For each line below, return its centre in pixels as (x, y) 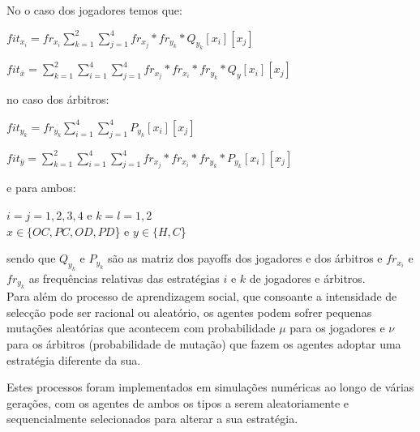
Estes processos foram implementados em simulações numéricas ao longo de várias (210, 387)
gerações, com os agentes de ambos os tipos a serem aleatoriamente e (178, 402)
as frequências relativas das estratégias (124, 278)
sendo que (31, 258)
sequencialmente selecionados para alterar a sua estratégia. (152, 419)
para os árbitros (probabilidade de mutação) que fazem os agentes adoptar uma (204, 344)
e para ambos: (41, 188)
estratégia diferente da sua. (74, 359)
